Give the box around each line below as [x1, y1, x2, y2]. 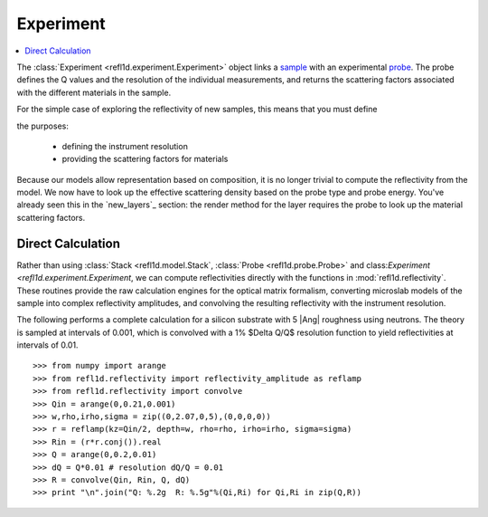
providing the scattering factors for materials [61, 154, 229, 165]
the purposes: [16, 120, 70, 131]
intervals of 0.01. [16, 340, 79, 350]
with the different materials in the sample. [16, 87, 172, 98]
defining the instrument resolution [61, 140, 189, 151]
